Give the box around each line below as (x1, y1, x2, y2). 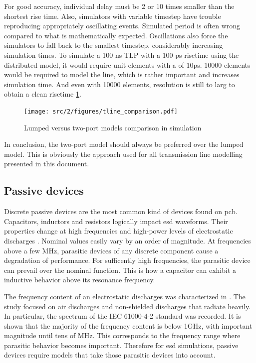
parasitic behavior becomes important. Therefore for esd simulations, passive (4, 340, 239, 350)
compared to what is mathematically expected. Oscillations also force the (4, 30, 228, 40)
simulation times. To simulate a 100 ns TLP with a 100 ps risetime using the (4, 49, 239, 60)
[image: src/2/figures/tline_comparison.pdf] (24, 108, 178, 115)
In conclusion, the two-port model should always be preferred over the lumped (4, 139, 244, 149)
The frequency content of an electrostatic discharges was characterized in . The (4, 291, 246, 301)
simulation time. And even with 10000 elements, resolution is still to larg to (4, 79, 235, 89)
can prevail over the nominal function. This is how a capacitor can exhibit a (4, 264, 236, 275)
